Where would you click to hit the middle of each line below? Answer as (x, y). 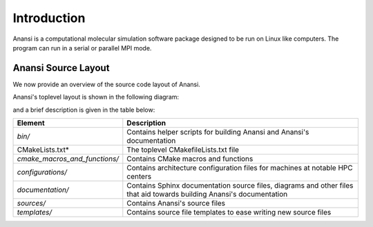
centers (139, 177)
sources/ (31, 204)
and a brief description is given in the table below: (84, 110)
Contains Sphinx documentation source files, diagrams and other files (240, 186)
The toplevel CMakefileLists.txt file (183, 150)
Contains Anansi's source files (176, 204)
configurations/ (42, 172)
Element (31, 123)
